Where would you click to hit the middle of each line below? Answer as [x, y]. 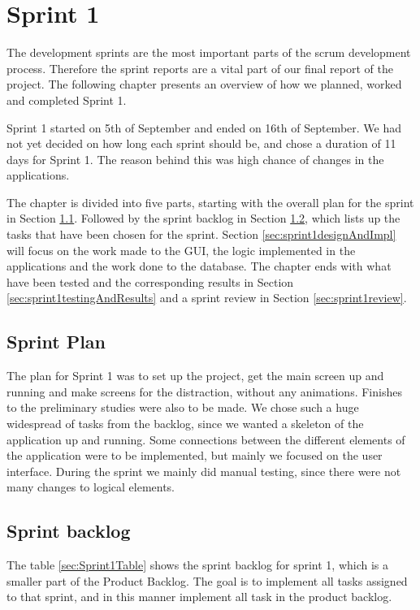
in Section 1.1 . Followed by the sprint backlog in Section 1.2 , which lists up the [204, 218]
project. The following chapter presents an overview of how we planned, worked [204, 84]
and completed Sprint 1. [67, 100]
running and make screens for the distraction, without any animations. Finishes [204, 391]
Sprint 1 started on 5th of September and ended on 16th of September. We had [204, 127]
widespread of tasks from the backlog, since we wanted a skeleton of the [185, 424]
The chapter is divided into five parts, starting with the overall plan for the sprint [210, 202]
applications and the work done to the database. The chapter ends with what [199, 266]
